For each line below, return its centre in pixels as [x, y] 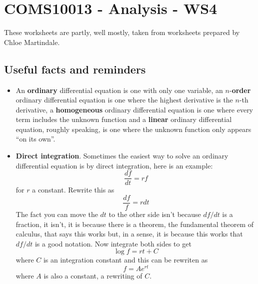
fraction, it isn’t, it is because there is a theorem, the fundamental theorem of [135, 224]
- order [240, 90]
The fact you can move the [57, 214]
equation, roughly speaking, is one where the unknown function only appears [133, 129]
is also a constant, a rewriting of [93, 276]
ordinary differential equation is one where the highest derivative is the [124, 100]
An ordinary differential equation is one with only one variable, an [119, 90]
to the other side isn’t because [155, 214]
